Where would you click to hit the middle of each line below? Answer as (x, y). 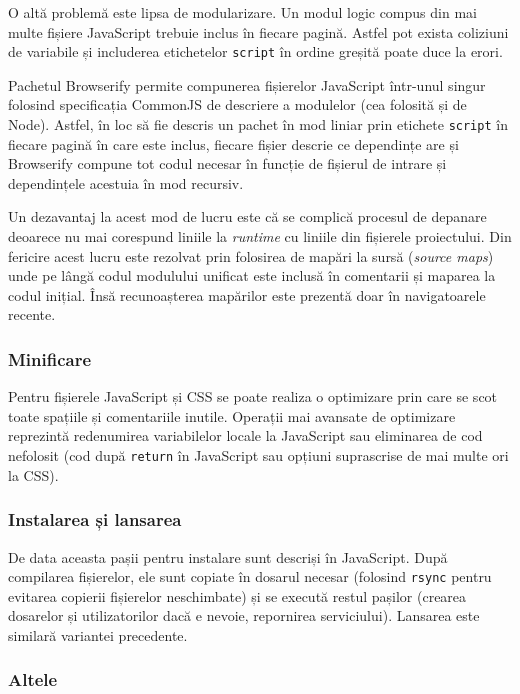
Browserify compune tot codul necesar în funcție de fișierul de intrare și (227, 163)
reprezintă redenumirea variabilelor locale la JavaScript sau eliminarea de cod (245, 435)
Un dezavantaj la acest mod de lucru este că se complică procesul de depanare (247, 216)
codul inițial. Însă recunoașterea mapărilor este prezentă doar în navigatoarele (247, 294)
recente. (32, 314)
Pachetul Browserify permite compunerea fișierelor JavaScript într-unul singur (247, 84)
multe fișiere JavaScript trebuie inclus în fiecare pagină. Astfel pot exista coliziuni (258, 31)
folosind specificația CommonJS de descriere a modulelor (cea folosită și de (237, 104)
